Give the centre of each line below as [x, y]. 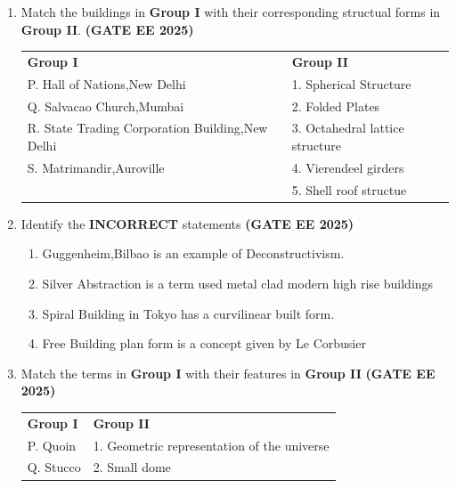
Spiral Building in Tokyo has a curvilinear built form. [188, 313]
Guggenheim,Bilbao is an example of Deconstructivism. [193, 253]
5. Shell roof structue [349, 189]
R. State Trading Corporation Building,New [147, 128]
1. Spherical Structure [351, 83]
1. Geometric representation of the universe [211, 445]
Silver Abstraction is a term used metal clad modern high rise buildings [238, 284]
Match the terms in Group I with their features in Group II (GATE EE [228, 373]
